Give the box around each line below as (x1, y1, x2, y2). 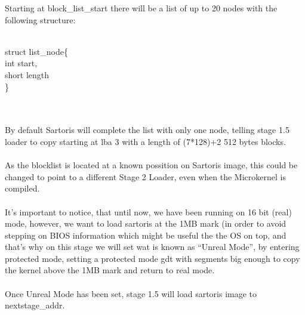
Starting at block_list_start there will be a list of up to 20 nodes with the (5, 2, 278, 14)
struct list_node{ (5, 45, 68, 57)
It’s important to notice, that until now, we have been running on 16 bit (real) (5, 205, 292, 218)
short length (5, 68, 50, 81)
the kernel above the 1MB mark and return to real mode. (5, 264, 215, 276)
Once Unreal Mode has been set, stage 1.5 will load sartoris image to (5, 287, 257, 299)
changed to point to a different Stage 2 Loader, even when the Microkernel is (5, 170, 286, 183)
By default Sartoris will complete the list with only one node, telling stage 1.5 (5, 123, 289, 136)
